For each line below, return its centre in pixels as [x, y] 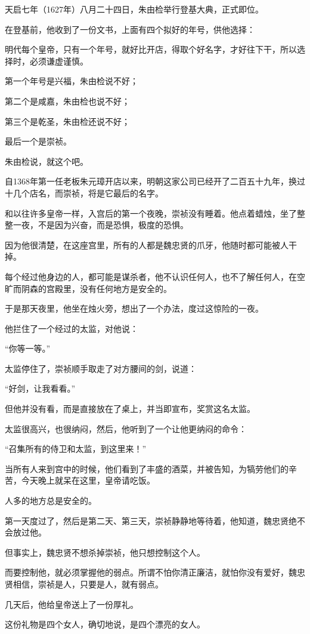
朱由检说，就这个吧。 [46, 161]
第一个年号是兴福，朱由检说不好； [72, 81]
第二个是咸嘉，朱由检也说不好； [67, 101]
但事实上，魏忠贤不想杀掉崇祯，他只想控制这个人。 [105, 552]
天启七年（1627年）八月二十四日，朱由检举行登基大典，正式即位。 [134, 9]
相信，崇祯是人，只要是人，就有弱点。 [88, 584]
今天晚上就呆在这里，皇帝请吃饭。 [88, 480]
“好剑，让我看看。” [40, 388]
